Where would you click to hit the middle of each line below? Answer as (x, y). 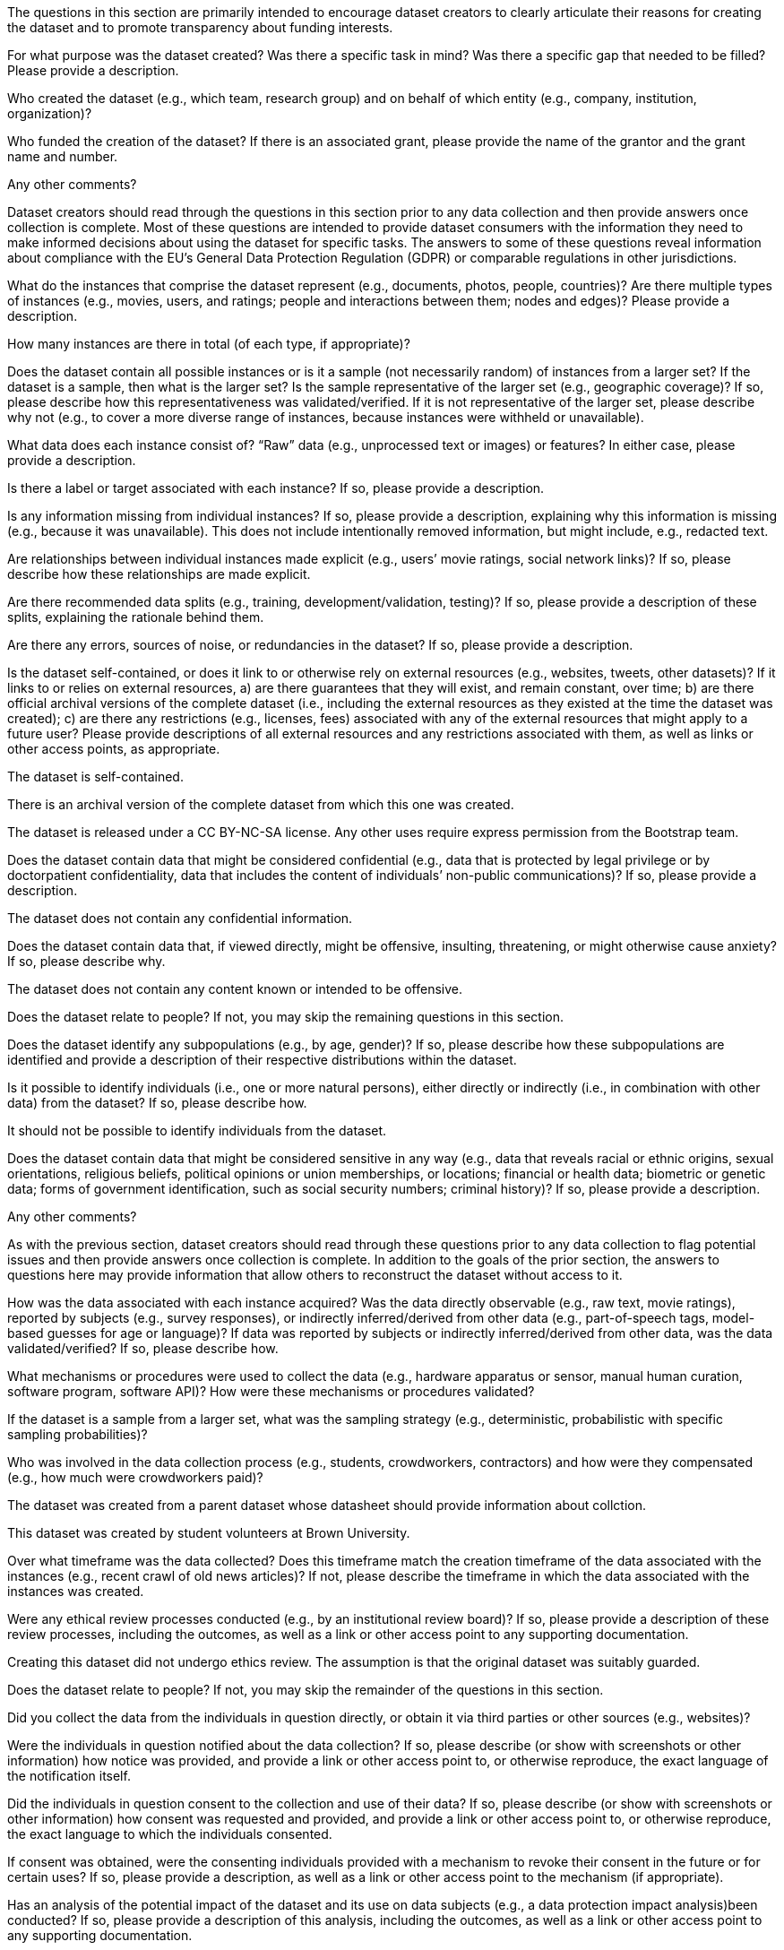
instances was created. (76, 1591)
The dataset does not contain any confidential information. (180, 918)
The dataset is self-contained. (95, 777)
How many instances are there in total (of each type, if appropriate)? (209, 344)
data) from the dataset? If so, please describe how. (157, 1103)
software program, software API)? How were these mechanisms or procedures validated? (271, 1391)
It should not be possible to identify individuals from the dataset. (197, 1130)
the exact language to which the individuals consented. (170, 1834)
